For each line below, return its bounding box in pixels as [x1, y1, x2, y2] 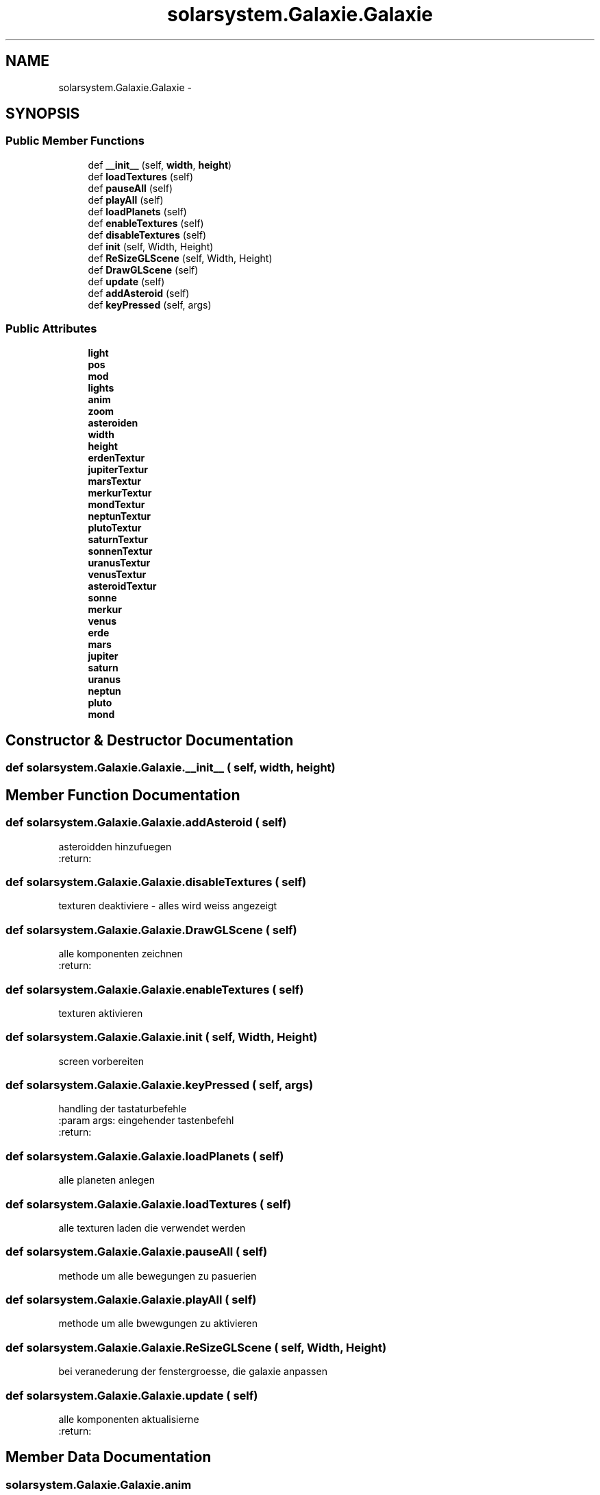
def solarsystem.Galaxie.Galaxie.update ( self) [5, 1388, 258, 1402]
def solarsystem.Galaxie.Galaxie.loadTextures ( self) [5, 1197, 292, 1211]
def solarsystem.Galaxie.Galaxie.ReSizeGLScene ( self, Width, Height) [5, 1340, 387, 1354]
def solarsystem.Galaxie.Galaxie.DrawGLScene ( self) [5, 922, 297, 937]
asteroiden [88, 416, 138, 429]
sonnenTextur [88, 545, 153, 557]
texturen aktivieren [58, 1007, 143, 1019]
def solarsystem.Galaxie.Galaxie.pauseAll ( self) [5, 1245, 268, 1259]
